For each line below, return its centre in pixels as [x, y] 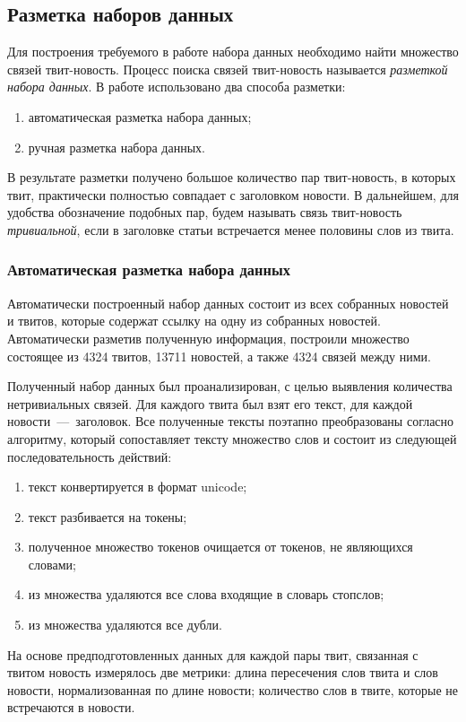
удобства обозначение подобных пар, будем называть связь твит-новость [205, 212]
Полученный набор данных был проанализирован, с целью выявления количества [230, 386]
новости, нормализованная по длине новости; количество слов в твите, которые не [233, 689]
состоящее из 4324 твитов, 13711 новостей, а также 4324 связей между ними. [219, 356]
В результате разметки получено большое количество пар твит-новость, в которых [232, 177]
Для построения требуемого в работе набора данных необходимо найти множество [233, 52]
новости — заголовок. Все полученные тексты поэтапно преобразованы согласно [231, 421]
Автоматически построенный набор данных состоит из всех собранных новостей [228, 303]
